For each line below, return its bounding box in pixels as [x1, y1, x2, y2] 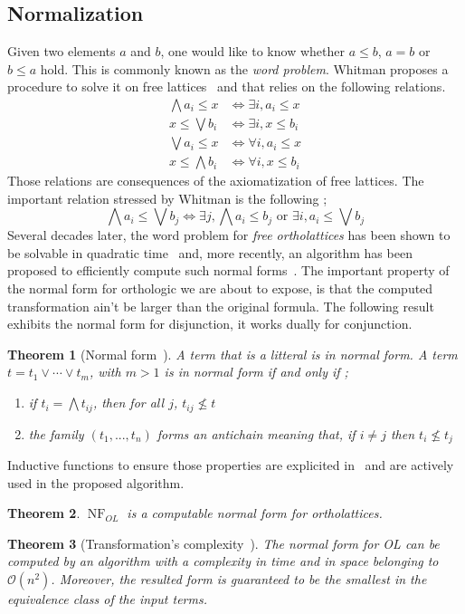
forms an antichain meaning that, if [157, 424, 356, 443]
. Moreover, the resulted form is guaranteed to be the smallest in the [51, 569, 427, 588]
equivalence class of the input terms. [7, 589, 207, 608]
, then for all [92, 393, 165, 412]
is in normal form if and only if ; [164, 362, 348, 381]
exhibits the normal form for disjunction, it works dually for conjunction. [7, 314, 413, 333]
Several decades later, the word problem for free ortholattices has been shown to [7, 225, 451, 245]
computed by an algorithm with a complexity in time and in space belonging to [7, 552, 439, 571]
